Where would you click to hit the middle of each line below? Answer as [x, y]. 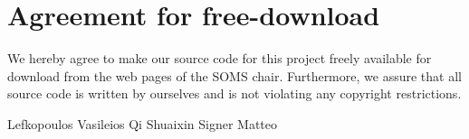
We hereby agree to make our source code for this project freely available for [220, 58]
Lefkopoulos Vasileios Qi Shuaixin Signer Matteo [143, 123]
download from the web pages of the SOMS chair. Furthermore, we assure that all [234, 75]
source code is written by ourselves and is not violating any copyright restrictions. [234, 93]
